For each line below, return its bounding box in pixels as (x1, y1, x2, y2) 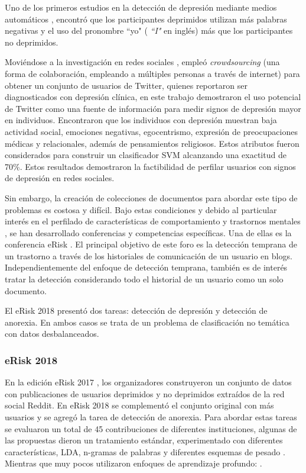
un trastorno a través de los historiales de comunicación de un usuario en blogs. (5, 249, 292, 262)
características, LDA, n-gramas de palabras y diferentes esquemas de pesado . (5, 445, 285, 458)
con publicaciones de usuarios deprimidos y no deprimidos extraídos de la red (5, 387, 285, 400)
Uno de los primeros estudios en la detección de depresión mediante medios (5, 1, 277, 13)
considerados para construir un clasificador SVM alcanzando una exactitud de (5, 149, 287, 161)
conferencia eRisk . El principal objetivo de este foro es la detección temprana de (5, 238, 298, 250)
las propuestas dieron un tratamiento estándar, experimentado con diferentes (5, 434, 283, 446)
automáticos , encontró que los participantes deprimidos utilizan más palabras (5, 12, 287, 25)
